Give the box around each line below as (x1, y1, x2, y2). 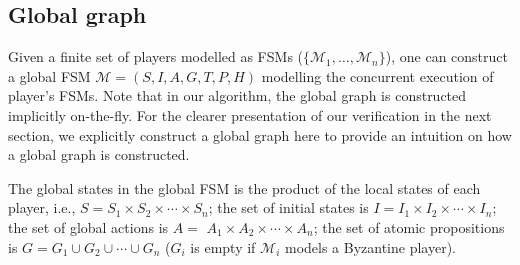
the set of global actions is (8, 216, 169, 237)
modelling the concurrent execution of (261, 65, 494, 86)
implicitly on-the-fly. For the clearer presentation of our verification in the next (8, 104, 492, 125)
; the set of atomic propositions (313, 216, 505, 237)
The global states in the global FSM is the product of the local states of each (8, 177, 481, 198)
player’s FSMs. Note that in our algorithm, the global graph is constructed (8, 85, 467, 106)
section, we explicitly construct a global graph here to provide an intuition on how (8, 124, 512, 145)
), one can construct (385, 46, 508, 67)
